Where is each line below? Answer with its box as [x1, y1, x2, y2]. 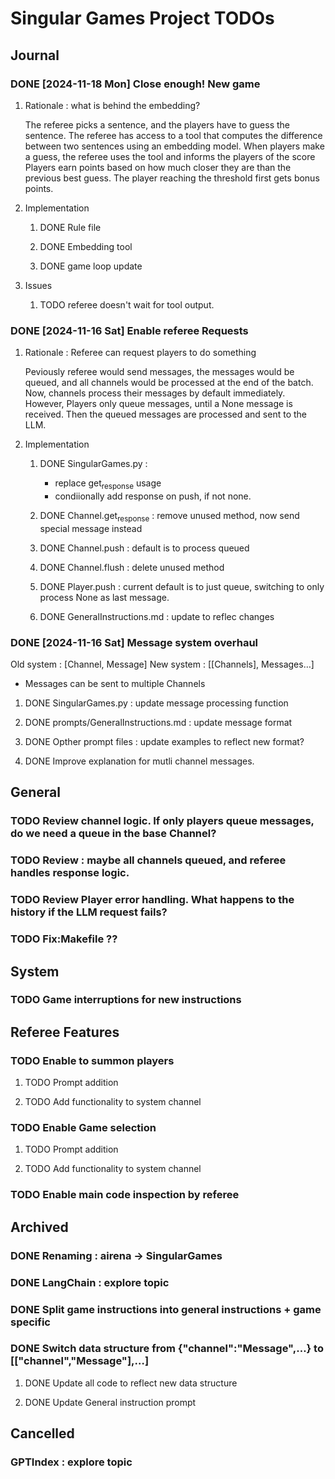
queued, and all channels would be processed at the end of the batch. [24, 377, 314, 389]
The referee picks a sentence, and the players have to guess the [24, 118, 290, 131]
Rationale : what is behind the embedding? [24, 99, 201, 111]
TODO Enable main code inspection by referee [10, 1188, 240, 1202]
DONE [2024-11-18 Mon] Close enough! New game [10, 77, 261, 91]
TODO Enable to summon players [10, 1053, 175, 1067]
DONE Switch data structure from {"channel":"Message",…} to [10, 1342, 324, 1356]
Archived [10, 1218, 69, 1236]
